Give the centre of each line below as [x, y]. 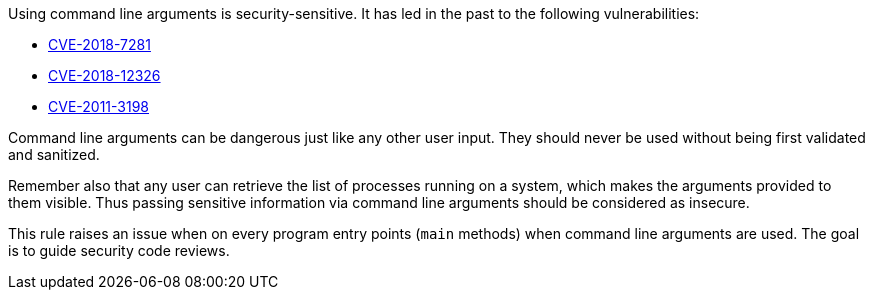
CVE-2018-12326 [104, 75]
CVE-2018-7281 [99, 44]
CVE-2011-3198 [98, 106]
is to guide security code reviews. [119, 250]
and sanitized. [54, 154]
